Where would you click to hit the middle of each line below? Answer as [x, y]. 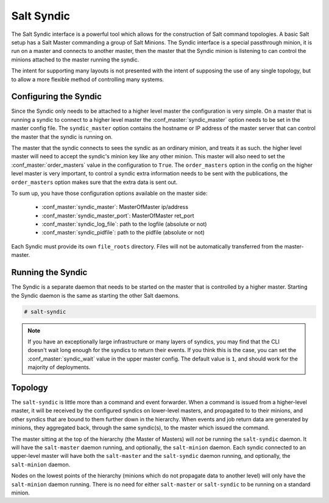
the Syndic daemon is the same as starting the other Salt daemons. [95, 295]
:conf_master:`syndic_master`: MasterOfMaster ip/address [115, 207]
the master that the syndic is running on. [62, 136]
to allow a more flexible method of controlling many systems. [88, 79]
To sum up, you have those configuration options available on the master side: [109, 193]
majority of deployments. [59, 367]
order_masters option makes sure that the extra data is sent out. [94, 182]
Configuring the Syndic [56, 97]
